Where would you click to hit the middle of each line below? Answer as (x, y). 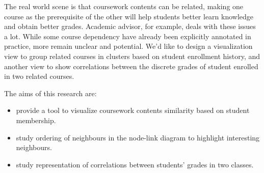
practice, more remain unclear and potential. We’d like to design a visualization (128, 46)
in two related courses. (39, 76)
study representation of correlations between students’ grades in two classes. (135, 164)
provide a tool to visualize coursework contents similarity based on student (133, 110)
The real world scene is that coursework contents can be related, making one (124, 6)
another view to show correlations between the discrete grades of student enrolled (131, 66)
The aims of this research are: (50, 93)
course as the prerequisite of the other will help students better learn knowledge (129, 16)
